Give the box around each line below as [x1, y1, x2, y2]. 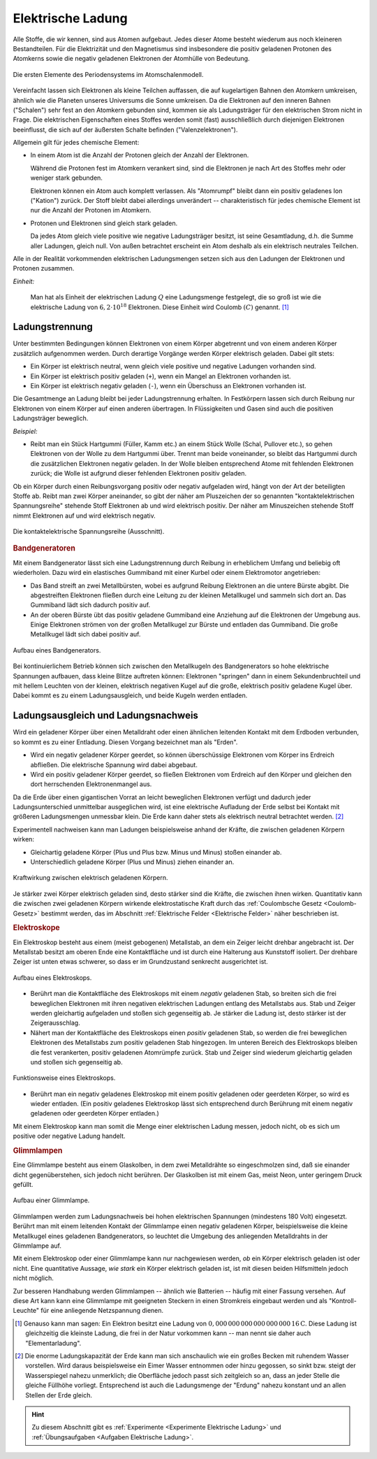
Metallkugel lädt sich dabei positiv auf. [30, 630, 141, 639]
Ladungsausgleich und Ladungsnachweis [13, 710, 199, 722]
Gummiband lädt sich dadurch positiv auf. [30, 601, 151, 609]
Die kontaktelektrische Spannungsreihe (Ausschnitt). [13, 527, 165, 536]
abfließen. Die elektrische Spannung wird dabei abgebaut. [30, 760, 198, 769]
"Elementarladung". [25, 1339, 82, 1347]
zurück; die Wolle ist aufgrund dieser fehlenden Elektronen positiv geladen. [30, 469, 247, 478]
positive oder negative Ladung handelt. [13, 1132, 126, 1140]
